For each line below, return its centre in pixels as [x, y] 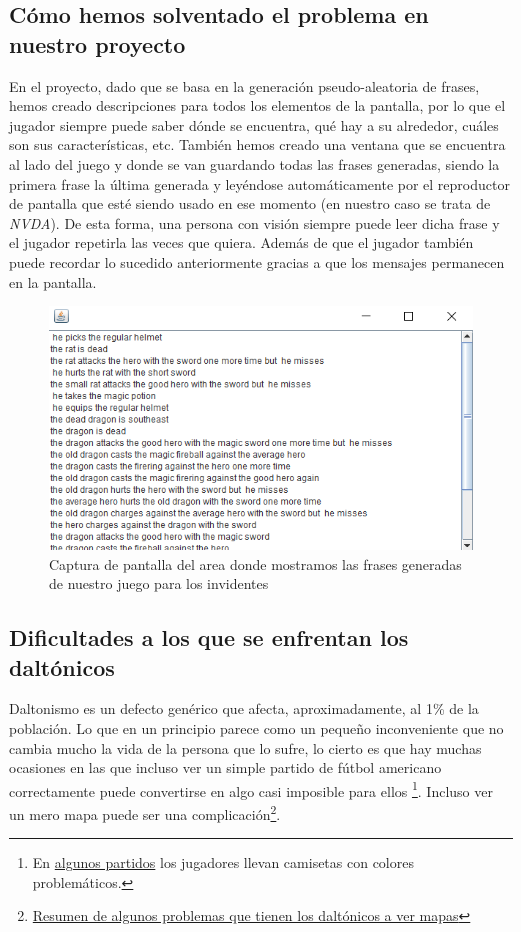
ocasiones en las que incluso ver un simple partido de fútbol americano [225, 767]
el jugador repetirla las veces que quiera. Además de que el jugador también [241, 242]
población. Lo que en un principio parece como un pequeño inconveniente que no [256, 727]
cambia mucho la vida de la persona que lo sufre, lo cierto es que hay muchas [245, 747]
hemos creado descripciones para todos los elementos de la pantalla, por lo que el [257, 105]
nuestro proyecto [97, 43]
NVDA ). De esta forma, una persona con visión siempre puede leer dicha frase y [254, 222]
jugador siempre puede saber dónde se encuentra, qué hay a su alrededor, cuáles [254, 124]
